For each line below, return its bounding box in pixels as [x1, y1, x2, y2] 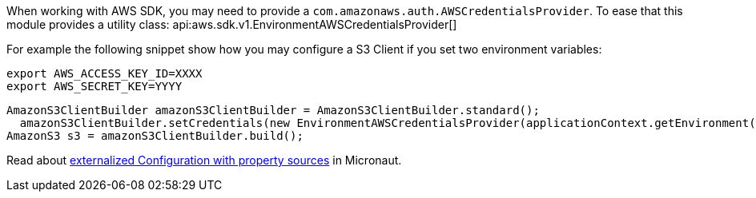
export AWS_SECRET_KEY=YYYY [6, 80, 183, 93]
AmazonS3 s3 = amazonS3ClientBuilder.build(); [6, 129, 304, 142]
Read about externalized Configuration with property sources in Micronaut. [6, 153, 402, 167]
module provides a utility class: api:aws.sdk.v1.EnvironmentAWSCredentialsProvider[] [6, 18, 457, 31]
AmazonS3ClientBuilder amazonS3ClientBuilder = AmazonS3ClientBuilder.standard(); [6, 104, 540, 117]
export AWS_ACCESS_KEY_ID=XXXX [6, 67, 203, 80]
